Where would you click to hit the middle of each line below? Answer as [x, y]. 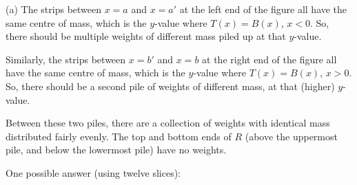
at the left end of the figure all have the [263, 9]
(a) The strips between [54, 9]
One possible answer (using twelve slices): [93, 172]
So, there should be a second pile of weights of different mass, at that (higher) [170, 86]
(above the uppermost [291, 136]
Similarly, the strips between [66, 59]
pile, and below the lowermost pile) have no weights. [116, 150]
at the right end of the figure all [269, 59]
